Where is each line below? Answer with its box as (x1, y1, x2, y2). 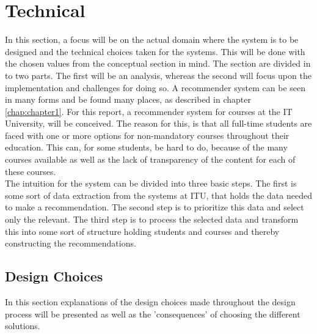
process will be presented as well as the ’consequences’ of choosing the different (5, 307, 301, 320)
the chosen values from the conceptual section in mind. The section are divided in (5, 57, 311, 70)
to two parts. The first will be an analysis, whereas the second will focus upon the (5, 69, 312, 81)
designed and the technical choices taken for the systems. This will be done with (5, 45, 305, 58)
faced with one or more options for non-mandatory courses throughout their (5, 128, 290, 141)
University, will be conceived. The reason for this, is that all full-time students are (5, 117, 312, 130)
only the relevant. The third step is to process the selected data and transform (5, 213, 299, 226)
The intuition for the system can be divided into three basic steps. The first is (5, 177, 297, 190)
